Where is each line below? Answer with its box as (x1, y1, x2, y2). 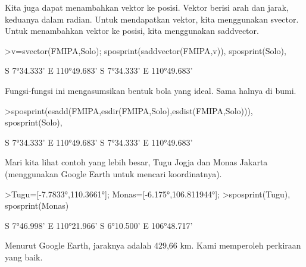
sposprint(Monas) (5, 199, 69, 212)
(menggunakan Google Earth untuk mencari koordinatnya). (5, 167, 222, 180)
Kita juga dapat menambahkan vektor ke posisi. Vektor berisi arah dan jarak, (5, 1, 289, 13)
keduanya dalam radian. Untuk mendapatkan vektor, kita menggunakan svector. (5, 12, 299, 25)
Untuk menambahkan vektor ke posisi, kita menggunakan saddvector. (5, 24, 259, 37)
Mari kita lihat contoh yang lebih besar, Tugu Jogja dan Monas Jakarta (5, 156, 268, 168)
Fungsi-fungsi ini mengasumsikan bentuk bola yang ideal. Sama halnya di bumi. (5, 84, 296, 96)
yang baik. (5, 250, 43, 263)
